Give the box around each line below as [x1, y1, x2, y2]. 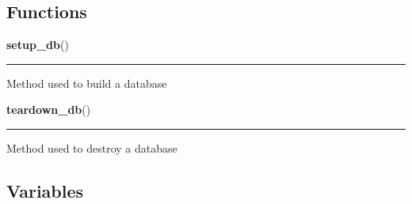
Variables [6, 178, 84, 202]
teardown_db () [6, 101, 91, 118]
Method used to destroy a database [6, 139, 177, 156]
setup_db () [6, 36, 69, 53]
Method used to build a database [6, 74, 167, 91]
